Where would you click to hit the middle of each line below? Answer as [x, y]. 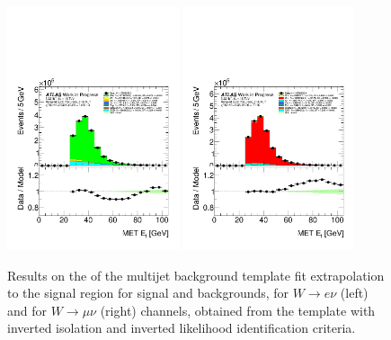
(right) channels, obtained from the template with [238, 310]
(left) [354, 293]
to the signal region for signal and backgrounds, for [148, 293]
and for [27, 310]
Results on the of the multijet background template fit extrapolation [196, 275]
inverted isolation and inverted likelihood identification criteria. [182, 328]
